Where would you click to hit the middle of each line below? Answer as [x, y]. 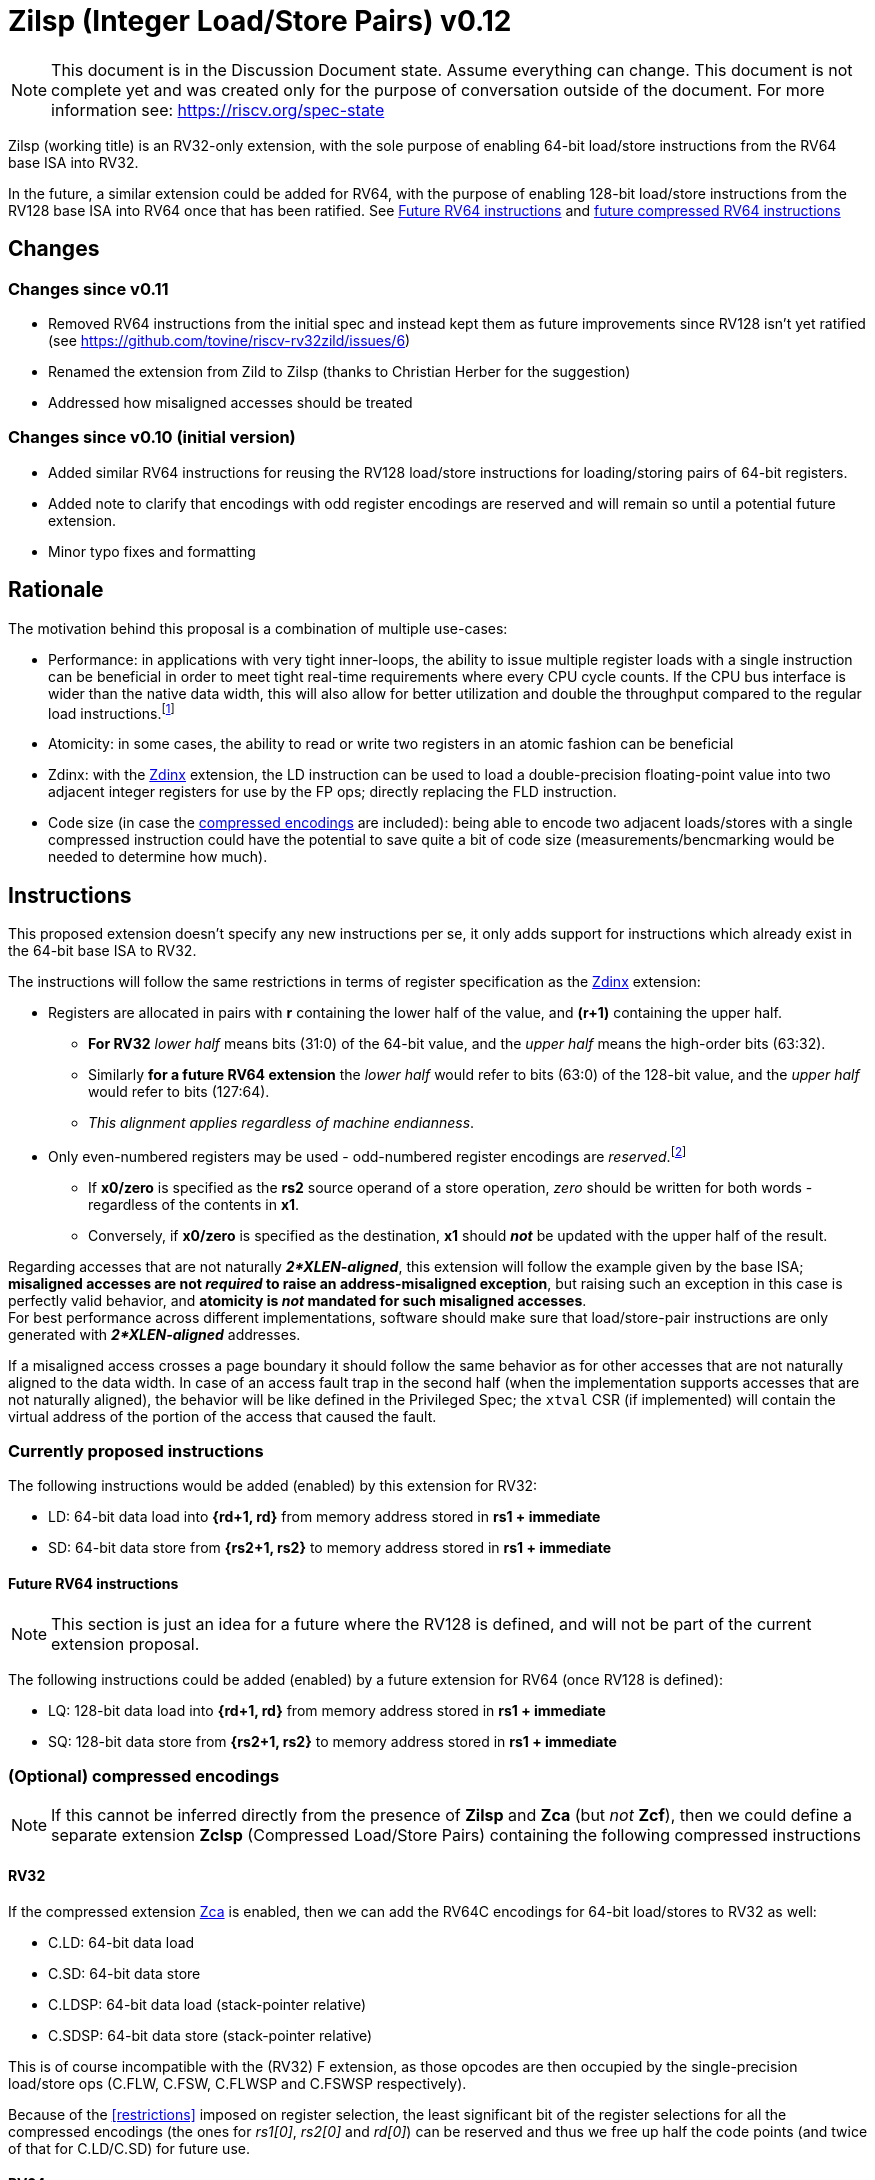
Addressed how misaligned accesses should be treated [230, 402]
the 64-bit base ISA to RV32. [102, 951]
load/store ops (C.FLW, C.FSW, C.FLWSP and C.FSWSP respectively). [237, 2083]
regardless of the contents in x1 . [194, 1204]
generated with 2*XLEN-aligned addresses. [154, 1334]
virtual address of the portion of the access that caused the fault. [222, 1416]
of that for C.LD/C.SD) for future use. [129, 2148]
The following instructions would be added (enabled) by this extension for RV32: [273, 1486]
